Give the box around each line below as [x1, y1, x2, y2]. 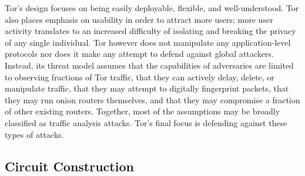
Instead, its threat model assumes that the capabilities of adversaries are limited [5, 59, 294, 71]
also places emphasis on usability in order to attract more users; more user [5, 13, 273, 25]
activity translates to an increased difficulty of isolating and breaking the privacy [5, 25, 296, 37]
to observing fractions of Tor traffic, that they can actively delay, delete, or [5, 70, 274, 83]
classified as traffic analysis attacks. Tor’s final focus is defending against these [5, 116, 287, 128]
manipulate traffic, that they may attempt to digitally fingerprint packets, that [5, 82, 289, 94]
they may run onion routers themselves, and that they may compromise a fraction [5, 93, 300, 106]
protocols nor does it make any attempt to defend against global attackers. [5, 48, 274, 60]
